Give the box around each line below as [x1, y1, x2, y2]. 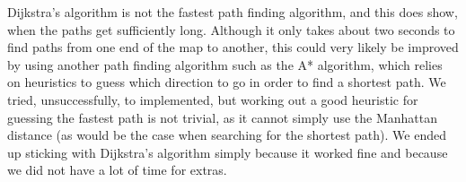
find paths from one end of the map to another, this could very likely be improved [7, 38, 459, 56]
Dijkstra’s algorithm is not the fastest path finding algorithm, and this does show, [7, 3, 458, 21]
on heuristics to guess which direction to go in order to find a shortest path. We [7, 73, 446, 91]
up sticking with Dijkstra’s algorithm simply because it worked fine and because [7, 143, 448, 161]
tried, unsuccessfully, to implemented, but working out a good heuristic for [7, 90, 418, 108]
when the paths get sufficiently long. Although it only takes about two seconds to [7, 20, 455, 39]
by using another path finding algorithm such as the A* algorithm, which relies [7, 55, 443, 74]
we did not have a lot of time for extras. [7, 160, 227, 179]
